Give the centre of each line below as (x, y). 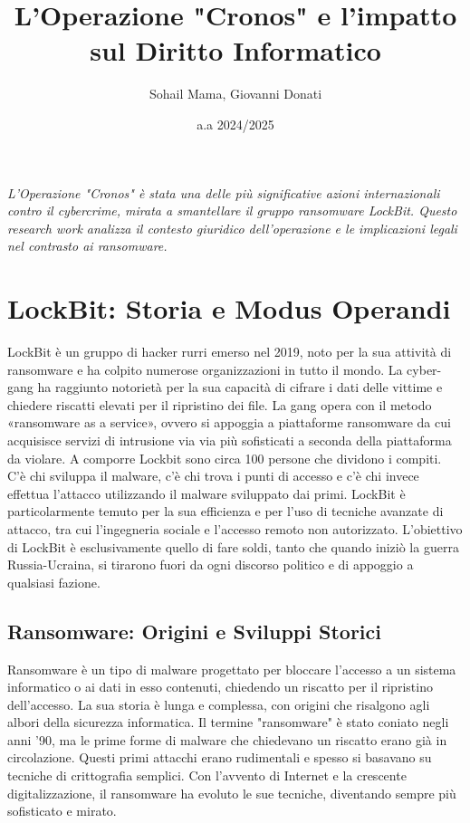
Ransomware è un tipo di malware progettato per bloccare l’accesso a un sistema (232, 669)
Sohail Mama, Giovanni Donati (235, 94)
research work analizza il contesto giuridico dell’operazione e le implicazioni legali (232, 228)
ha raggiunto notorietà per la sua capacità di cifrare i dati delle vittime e (240, 387)
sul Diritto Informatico (235, 50)
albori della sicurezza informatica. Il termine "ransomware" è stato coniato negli (228, 722)
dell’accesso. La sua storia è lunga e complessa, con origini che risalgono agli (219, 704)
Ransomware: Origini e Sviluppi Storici (194, 631)
